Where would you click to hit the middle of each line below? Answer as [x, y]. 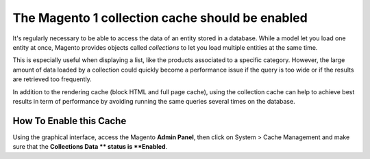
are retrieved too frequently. [52, 79]
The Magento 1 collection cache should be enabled [160, 18]
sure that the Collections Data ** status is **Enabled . [90, 147]
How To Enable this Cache [70, 120]
